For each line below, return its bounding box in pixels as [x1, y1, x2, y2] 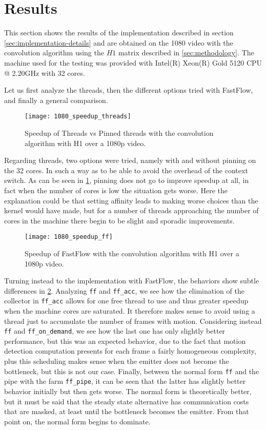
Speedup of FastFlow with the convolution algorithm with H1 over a [25, 248, 239, 258]
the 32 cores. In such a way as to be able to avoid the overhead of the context [4, 165, 248, 175]
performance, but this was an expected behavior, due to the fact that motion [4, 335, 246, 346]
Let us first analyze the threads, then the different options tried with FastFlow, [4, 85, 253, 95]
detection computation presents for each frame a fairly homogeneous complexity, [4, 345, 256, 356]
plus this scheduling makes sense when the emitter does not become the [4, 356, 229, 366]
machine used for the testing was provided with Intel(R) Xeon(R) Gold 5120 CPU [4, 57, 262, 68]
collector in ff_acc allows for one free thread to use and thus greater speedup [4, 295, 249, 306]
